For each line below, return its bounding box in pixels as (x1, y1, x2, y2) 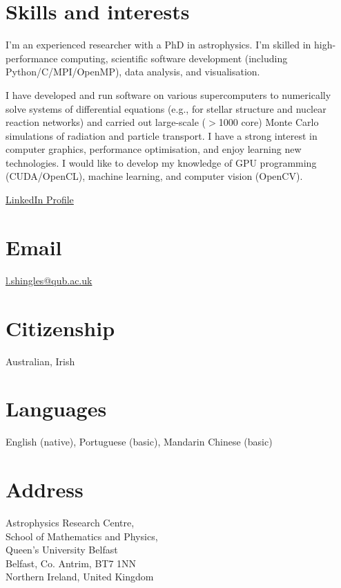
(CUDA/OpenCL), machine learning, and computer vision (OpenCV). (6, 169, 303, 183)
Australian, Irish (6, 353, 75, 368)
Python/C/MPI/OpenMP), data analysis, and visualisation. (6, 64, 260, 79)
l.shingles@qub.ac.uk (6, 273, 92, 287)
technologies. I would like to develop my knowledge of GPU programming (6, 155, 317, 169)
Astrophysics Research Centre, (6, 515, 135, 529)
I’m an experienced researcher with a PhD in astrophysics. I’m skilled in (6, 37, 311, 52)
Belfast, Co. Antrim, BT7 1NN (6, 555, 137, 570)
